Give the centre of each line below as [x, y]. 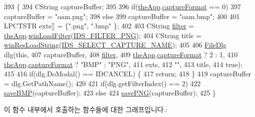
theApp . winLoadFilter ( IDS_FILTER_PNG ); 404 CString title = [103, 35]
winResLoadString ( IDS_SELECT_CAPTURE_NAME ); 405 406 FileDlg [115, 45]
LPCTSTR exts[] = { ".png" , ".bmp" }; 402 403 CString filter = [99, 26]
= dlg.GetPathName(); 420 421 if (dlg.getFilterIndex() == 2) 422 [102, 83]
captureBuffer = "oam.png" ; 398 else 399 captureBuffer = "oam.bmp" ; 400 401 [122, 16]
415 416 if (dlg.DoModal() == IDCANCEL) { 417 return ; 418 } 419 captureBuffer [128, 74]
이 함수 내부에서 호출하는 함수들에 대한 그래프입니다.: [86, 109]
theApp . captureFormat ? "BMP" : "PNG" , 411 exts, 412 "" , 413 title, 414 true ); [123, 64]
